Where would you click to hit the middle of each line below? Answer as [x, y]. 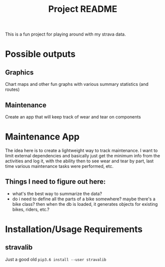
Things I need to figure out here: [55, 182]
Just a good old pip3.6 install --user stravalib [56, 259]
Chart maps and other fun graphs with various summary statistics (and [77, 84]
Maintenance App [42, 137]
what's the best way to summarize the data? [57, 193]
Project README [83, 9]
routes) [12, 89]
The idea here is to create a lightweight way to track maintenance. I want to [82, 150]
